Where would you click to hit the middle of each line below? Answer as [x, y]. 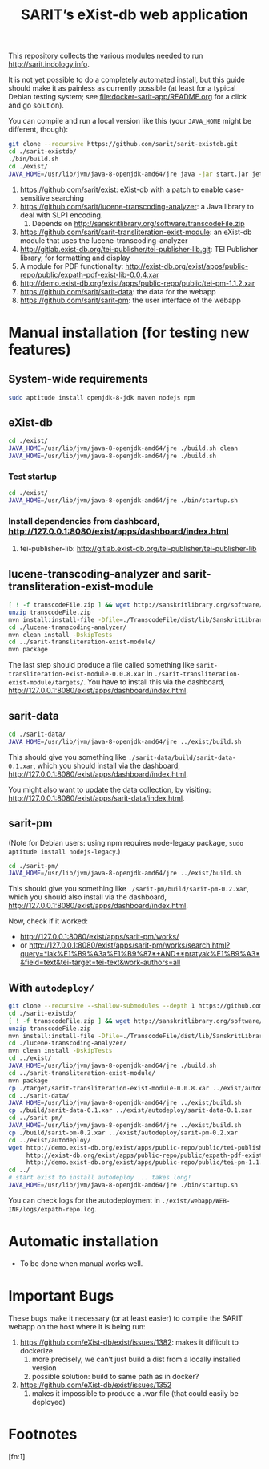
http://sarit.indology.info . [49, 64]
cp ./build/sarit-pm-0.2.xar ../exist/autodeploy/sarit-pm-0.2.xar [123, 1133]
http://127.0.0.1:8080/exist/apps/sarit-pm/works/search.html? [130, 945]
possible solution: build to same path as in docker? [115, 1376]
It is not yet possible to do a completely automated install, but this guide [127, 80]
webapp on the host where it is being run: [77, 1326]
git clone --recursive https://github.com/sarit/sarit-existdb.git [123, 144]
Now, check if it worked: [48, 921]
